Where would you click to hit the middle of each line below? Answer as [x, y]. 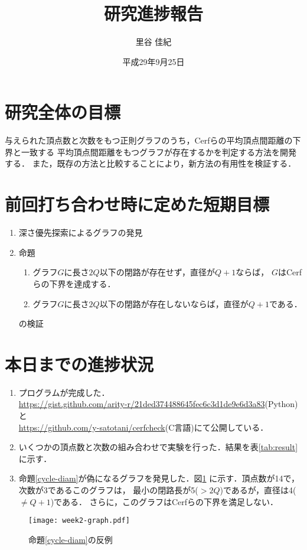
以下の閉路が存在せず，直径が [157, 272]
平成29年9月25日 [153, 61]
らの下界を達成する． [74, 283]
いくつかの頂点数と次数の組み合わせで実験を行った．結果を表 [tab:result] [158, 447]
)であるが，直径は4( [258, 490]
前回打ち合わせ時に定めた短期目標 [137, 204]
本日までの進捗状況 [79, 364]
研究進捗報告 [153, 13]
